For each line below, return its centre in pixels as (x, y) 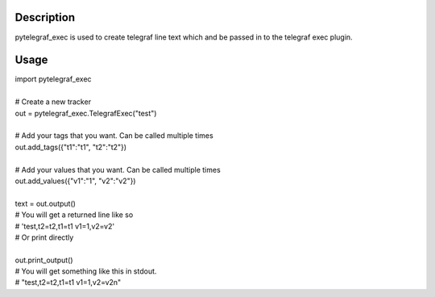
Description (45, 17)
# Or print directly (44, 237)
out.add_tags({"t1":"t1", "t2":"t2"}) (71, 147)
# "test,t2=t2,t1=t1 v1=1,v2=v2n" (68, 282)
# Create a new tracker (53, 102)
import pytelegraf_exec (53, 79)
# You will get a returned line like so (74, 215)
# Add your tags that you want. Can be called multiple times (114, 136)
